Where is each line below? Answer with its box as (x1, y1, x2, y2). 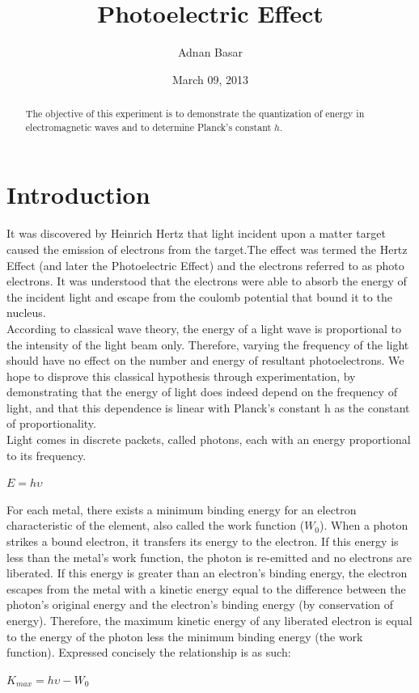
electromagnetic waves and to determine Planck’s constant (25, 120, 272, 133)
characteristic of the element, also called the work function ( (6, 517, 305, 534)
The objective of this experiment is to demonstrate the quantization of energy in (25, 107, 365, 120)
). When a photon (320, 517, 408, 534)
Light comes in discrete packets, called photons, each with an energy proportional (6, 431, 411, 448)
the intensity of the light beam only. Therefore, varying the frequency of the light (6, 336, 409, 353)
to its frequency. (6, 446, 87, 463)
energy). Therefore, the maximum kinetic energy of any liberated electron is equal (6, 612, 413, 629)
